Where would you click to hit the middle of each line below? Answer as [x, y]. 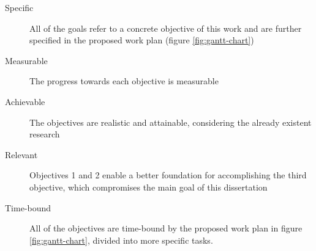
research [45, 134]
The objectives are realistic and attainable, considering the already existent [171, 122]
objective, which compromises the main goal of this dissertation [149, 187]
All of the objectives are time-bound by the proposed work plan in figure [166, 228]
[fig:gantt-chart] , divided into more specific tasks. [121, 240]
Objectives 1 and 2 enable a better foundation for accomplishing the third [168, 175]
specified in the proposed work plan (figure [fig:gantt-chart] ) [142, 40]
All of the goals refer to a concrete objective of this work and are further [166, 28]
